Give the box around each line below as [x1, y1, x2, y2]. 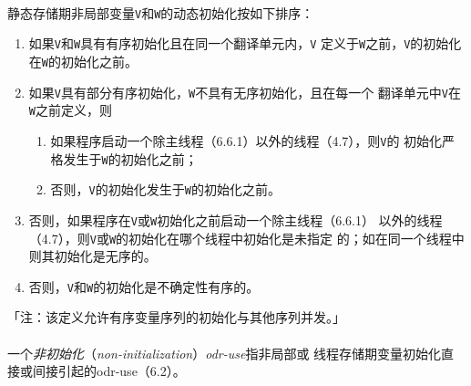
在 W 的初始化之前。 [28, 51, 138, 70]
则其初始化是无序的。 [28, 246, 157, 266]
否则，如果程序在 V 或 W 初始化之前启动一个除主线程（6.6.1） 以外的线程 [28, 210, 443, 229]
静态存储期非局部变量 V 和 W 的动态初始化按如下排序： [7, 3, 314, 22]
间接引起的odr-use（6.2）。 [32, 361, 186, 381]
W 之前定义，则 [28, 100, 112, 120]
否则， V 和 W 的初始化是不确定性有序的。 [28, 276, 260, 296]
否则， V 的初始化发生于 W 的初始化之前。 [50, 180, 281, 199]
